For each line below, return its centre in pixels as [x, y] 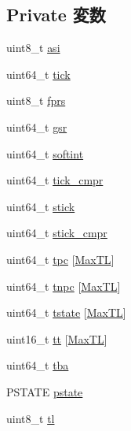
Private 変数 [56, 15]
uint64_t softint [45, 153]
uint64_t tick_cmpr [55, 180]
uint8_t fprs [36, 100]
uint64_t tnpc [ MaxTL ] [64, 286]
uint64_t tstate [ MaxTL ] [66, 312]
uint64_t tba [38, 365]
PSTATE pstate [45, 391]
